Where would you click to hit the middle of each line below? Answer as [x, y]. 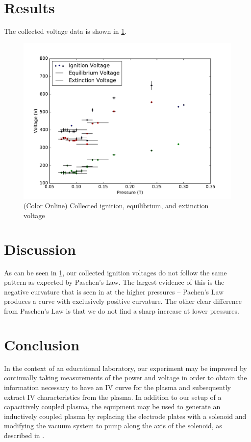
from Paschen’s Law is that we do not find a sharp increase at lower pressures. [122, 311]
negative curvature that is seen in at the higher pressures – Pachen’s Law [114, 291]
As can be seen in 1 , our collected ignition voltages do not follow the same [115, 272]
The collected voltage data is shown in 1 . [65, 31]
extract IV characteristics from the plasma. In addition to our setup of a [113, 397]
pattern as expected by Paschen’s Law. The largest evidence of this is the [114, 282]
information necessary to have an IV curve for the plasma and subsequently [117, 387]
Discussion [40, 249]
